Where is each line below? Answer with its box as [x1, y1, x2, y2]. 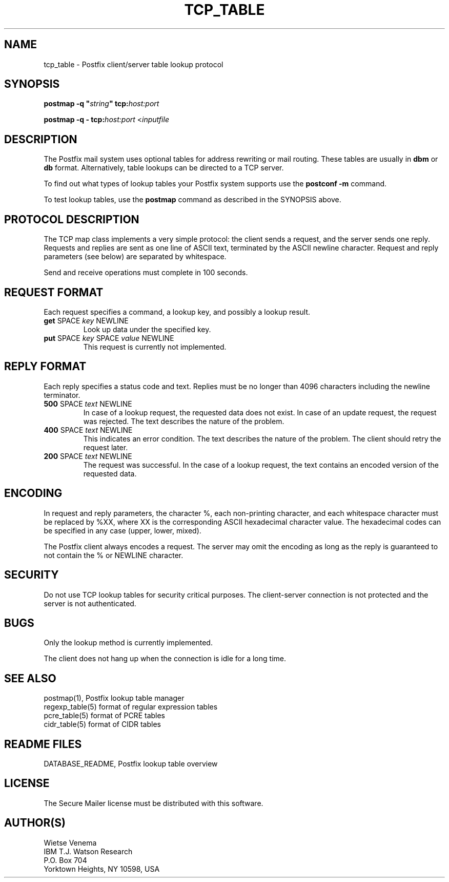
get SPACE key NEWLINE [44, 316, 129, 325]
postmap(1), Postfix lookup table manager [44, 694, 185, 703]
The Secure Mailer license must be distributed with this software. [44, 798, 263, 808]
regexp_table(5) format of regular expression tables [44, 702, 218, 712]
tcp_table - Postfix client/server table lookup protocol [44, 60, 223, 69]
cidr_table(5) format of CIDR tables [44, 720, 161, 729]
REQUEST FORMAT [4, 285, 104, 299]
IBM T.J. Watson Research [44, 847, 133, 856]
